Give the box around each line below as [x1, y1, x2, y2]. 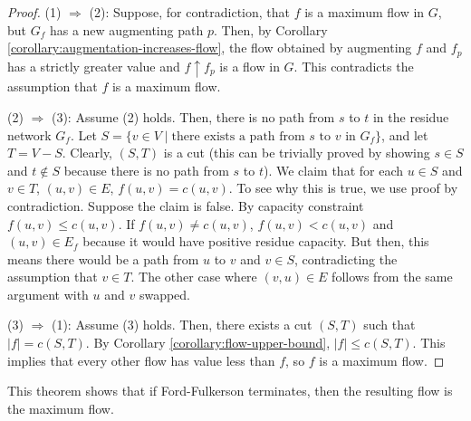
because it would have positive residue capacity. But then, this [82, 232, 429, 251]
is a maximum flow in [304, 3, 425, 21]
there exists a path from [171, 129, 305, 143]
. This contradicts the [293, 56, 414, 75]
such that [363, 315, 416, 334]
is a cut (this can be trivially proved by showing [163, 143, 430, 162]
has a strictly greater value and [7, 56, 180, 75]
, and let [381, 125, 428, 144]
